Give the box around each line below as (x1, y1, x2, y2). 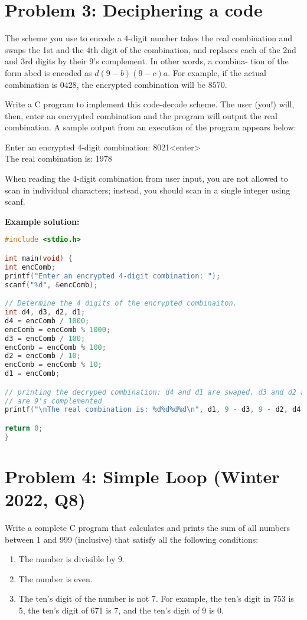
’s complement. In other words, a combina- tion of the (93, 55, 289, 67)
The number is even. (18, 572, 93, 585)
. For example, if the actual (168, 66, 266, 78)
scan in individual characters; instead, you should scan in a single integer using (5, 183, 290, 196)
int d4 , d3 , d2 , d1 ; (5, 308, 86, 316)
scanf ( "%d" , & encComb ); (5, 280, 98, 289)
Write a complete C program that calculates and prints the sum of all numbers (5, 521, 290, 533)
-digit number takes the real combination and (128, 32, 293, 44)
